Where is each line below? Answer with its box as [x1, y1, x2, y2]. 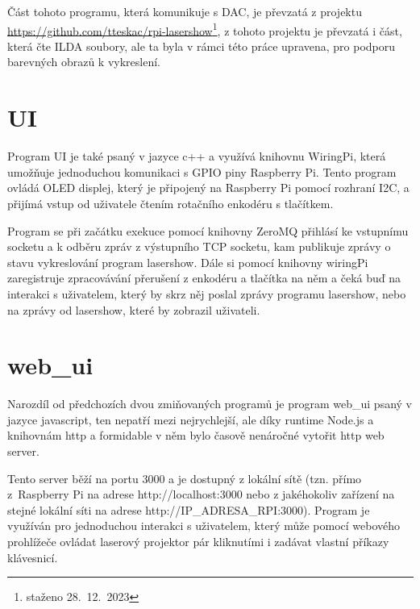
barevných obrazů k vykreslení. [7, 53, 160, 70]
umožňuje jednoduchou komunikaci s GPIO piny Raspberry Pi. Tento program [7, 163, 397, 180]
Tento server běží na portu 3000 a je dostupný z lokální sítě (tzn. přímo [7, 469, 362, 486]
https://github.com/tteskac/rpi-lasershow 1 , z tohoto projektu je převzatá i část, [7, 19, 402, 39]
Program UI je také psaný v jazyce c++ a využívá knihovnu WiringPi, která [7, 148, 386, 165]
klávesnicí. [7, 549, 58, 565]
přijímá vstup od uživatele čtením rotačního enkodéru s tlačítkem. [7, 194, 334, 211]
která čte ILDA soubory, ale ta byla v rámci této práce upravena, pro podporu [7, 37, 396, 54]
